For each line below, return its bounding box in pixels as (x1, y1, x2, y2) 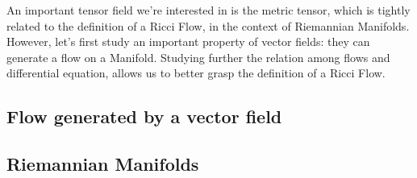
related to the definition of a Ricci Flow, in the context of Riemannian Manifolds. (6, 17, 410, 34)
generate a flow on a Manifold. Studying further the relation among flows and (6, 48, 390, 65)
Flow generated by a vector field (6, 104, 282, 129)
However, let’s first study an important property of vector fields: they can (6, 33, 370, 50)
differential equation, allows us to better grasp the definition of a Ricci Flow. (6, 64, 386, 81)
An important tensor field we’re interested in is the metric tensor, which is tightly (6, 2, 411, 18)
